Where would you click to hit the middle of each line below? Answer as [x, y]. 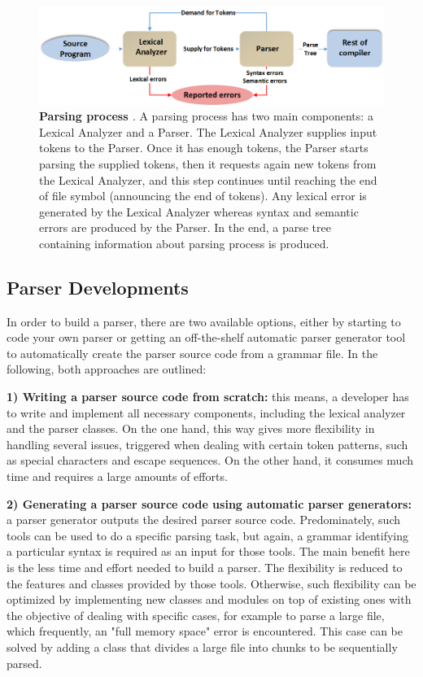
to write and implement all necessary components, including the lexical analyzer [206, 412]
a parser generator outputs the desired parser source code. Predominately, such [204, 520]
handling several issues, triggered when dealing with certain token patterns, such [207, 444]
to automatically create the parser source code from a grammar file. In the [192, 353]
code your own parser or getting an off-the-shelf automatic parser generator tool [206, 337]
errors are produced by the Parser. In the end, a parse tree [185, 227]
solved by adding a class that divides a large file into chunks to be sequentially [202, 646]
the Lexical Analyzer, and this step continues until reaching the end [208, 179]
